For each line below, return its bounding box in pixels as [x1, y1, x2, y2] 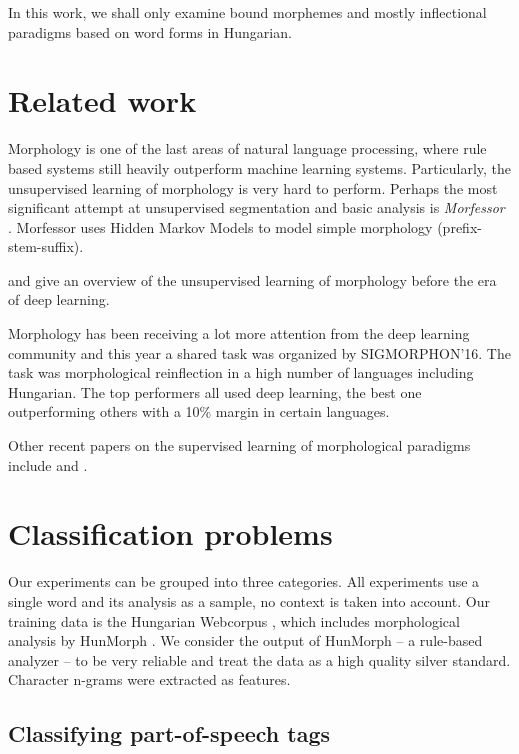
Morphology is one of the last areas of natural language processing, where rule [8, 138, 487, 159]
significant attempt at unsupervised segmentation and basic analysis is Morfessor [8, 197, 505, 218]
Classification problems [8, 513, 333, 554]
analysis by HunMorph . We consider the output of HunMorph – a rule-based [8, 630, 483, 651]
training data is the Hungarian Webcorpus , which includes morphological [8, 610, 460, 631]
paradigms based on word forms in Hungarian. [8, 21, 292, 42]
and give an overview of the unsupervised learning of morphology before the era [8, 269, 497, 290]
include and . [8, 454, 88, 475]
